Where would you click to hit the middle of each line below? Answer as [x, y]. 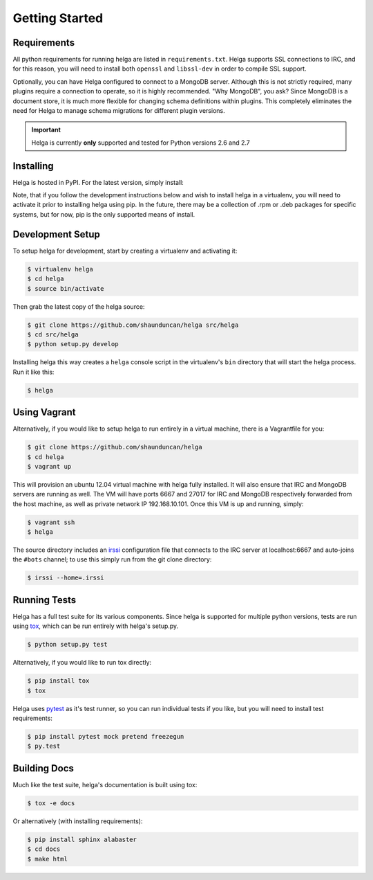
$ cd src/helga [53, 334]
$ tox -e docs [51, 803]
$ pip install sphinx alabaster [82, 839]
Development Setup [56, 234]
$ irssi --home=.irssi [66, 578]
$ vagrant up [49, 466]
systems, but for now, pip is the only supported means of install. [104, 214]
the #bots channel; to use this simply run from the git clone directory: [112, 559]
